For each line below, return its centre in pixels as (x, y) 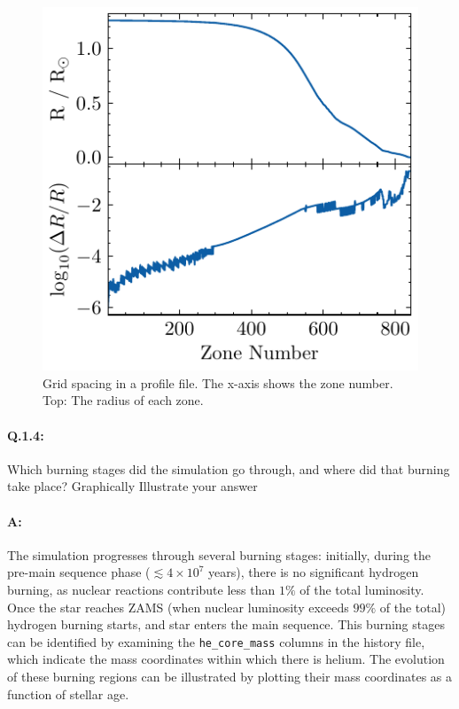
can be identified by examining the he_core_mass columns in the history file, (216, 641)
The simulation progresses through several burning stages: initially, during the (219, 554)
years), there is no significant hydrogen (314, 572)
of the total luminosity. (362, 589)
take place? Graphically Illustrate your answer (132, 486)
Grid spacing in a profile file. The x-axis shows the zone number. (218, 382)
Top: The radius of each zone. (123, 400)
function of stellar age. (68, 693)
